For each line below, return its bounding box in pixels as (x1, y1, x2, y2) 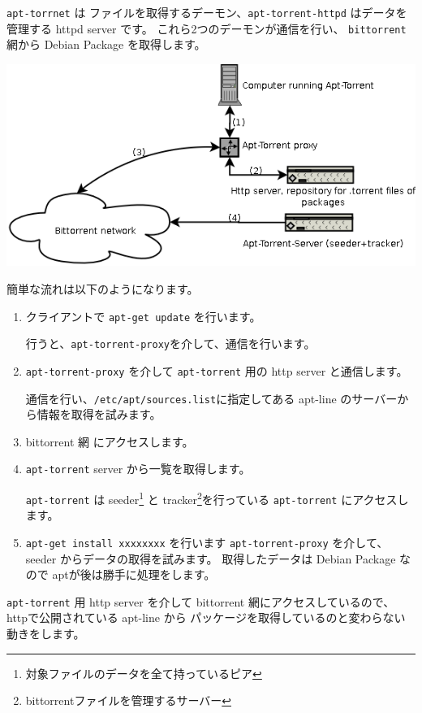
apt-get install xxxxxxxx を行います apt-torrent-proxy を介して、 (25, 533, 389, 550)
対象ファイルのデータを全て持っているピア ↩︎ (25, 664, 262, 681)
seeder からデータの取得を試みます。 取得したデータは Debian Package (25, 550, 396, 567)
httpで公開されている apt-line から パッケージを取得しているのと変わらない (6, 609, 406, 626)
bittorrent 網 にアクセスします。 (25, 433, 194, 450)
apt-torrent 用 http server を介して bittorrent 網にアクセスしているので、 (6, 593, 395, 610)
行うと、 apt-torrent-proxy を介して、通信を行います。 (25, 335, 316, 352)
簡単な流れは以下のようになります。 (6, 280, 199, 297)
